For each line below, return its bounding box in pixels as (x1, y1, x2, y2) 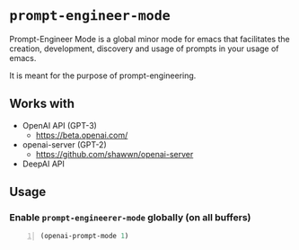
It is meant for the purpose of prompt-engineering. (9, 70, 197, 81)
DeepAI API (22, 158, 66, 169)
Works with (9, 96, 75, 112)
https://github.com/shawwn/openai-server (35, 148, 194, 159)
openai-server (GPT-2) (22, 138, 108, 150)
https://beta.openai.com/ (35, 129, 128, 140)
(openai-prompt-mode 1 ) (40, 232, 129, 241)
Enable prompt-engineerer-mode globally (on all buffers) (9, 211, 251, 224)
